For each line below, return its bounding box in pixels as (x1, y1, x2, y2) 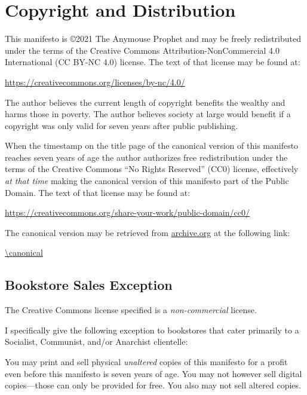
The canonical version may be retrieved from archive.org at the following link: (5, 226, 290, 238)
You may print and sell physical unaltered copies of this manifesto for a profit (5, 356, 288, 368)
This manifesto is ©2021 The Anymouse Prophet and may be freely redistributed (5, 32, 302, 45)
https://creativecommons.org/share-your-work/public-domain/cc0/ (5, 206, 250, 219)
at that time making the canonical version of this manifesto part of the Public (5, 174, 289, 187)
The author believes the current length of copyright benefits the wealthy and (5, 96, 285, 108)
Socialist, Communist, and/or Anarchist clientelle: (5, 335, 188, 348)
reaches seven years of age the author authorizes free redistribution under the (5, 151, 288, 163)
